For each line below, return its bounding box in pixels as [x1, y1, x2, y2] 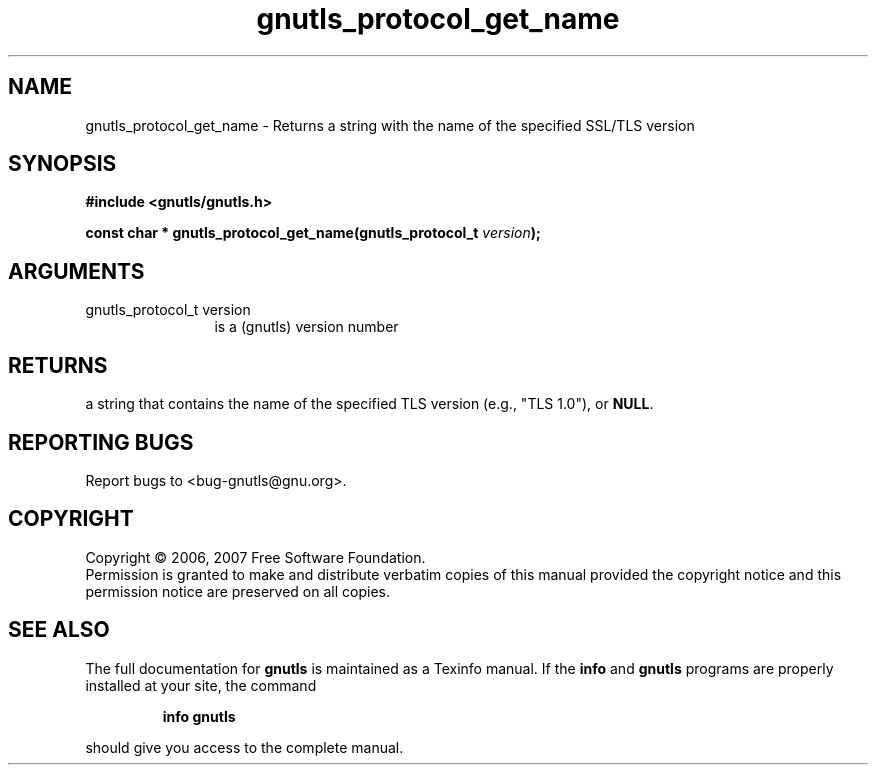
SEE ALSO [8, 617, 110, 643]
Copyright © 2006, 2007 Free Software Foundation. [85, 548, 426, 566]
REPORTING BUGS [8, 429, 194, 455]
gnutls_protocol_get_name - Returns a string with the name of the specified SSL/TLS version [85, 116, 695, 134]
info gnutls [162, 707, 236, 725]
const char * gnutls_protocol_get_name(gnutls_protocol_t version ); [85, 224, 541, 242]
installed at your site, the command [85, 676, 317, 694]
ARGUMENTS [8, 258, 145, 284]
